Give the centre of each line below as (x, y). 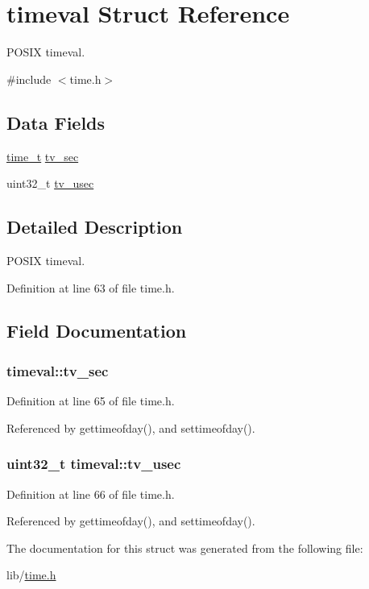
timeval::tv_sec (58, 370)
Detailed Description (95, 227)
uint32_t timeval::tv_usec (94, 464)
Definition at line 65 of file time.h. (91, 401)
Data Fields (56, 122)
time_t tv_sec (43, 156)
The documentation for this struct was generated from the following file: (185, 548)
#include (29, 79)
